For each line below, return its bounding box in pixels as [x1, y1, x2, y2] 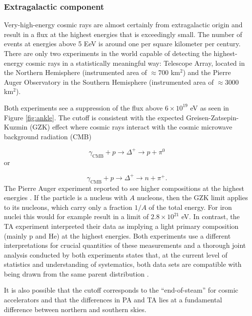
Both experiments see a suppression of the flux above [4, 102, 163, 112]
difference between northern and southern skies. [4, 304, 147, 314]
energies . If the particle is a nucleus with [4, 192, 127, 203]
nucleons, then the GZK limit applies [137, 192, 248, 203]
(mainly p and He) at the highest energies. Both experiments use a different [4, 230, 231, 241]
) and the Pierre [183, 67, 231, 77]
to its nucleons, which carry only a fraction [4, 202, 132, 212]
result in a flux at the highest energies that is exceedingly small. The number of [4, 29, 242, 39]
